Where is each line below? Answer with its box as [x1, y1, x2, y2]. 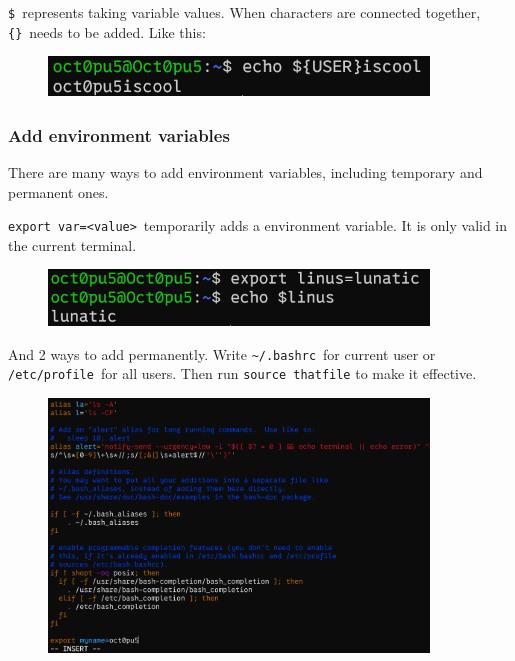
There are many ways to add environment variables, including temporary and [8, 162, 483, 182]
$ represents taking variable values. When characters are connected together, [8, 2, 481, 22]
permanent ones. [8, 181, 109, 202]
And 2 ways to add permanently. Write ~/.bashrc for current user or [8, 343, 436, 364]
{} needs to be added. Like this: [8, 21, 206, 42]
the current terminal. [8, 234, 137, 255]
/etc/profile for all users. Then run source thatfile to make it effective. [8, 363, 477, 384]
